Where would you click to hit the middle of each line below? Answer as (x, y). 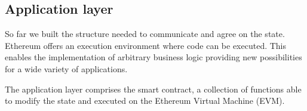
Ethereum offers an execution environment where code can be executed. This (146, 45)
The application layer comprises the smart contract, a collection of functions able (153, 89)
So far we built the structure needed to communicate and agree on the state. (145, 34)
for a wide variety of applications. (66, 68)
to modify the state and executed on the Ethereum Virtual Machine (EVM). (145, 101)
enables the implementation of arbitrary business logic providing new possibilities (153, 57)
